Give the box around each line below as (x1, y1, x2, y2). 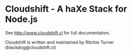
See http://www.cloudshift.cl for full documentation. (5, 30, 110, 36)
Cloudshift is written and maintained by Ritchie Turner (5, 39, 114, 45)
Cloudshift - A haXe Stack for (5, 3, 127, 15)
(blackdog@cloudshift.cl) (5, 44, 56, 50)
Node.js (5, 14, 38, 25)
